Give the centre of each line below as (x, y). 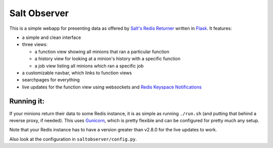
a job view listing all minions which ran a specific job (89, 66)
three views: (35, 44)
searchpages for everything (51, 80)
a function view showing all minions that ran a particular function (102, 52)
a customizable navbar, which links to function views (77, 73)
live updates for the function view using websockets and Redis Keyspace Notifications (112, 87)
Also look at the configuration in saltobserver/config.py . (73, 139)
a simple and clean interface (52, 37)
